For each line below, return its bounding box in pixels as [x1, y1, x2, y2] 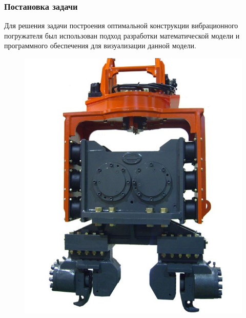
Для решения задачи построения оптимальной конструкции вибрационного [4, 20, 238, 31]
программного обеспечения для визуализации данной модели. [4, 40, 196, 51]
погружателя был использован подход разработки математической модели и [4, 30, 240, 41]
